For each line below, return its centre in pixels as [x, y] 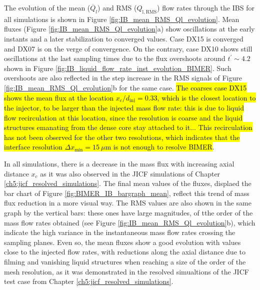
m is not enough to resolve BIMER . [160, 147]
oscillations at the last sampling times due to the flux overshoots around [115, 58]
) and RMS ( [117, 7]
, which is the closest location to [206, 97]
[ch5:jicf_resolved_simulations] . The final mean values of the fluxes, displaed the [128, 183]
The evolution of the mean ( [47, 7]
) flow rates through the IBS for [206, 7]
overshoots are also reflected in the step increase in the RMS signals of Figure [123, 78]
